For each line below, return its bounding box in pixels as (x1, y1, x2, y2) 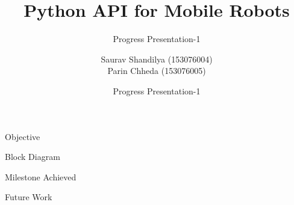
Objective (5, 130, 40, 142)
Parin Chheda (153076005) (107, 64, 206, 77)
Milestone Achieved (5, 170, 77, 183)
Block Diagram (5, 150, 60, 163)
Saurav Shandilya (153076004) (101, 52, 213, 65)
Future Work (5, 191, 52, 203)
